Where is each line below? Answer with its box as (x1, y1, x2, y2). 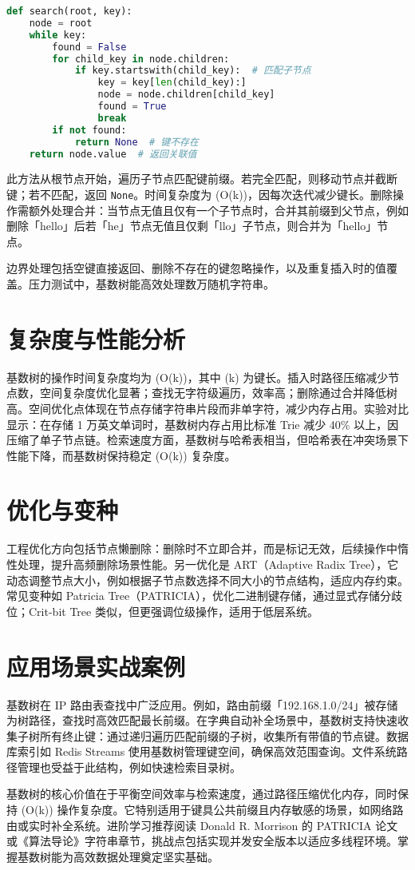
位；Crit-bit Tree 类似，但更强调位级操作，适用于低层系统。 (6, 602, 318, 619)
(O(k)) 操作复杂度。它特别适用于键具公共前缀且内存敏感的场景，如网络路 (21, 801, 404, 818)
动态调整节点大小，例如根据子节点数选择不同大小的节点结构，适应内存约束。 (6, 571, 409, 588)
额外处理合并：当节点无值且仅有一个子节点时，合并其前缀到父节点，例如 (28, 201, 409, 218)
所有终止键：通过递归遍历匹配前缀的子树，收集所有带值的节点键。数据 (39, 727, 409, 744)
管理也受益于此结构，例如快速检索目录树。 (17, 758, 241, 775)
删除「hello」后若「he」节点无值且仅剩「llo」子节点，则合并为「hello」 (6, 217, 377, 234)
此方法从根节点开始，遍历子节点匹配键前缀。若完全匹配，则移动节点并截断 (6, 170, 397, 187)
